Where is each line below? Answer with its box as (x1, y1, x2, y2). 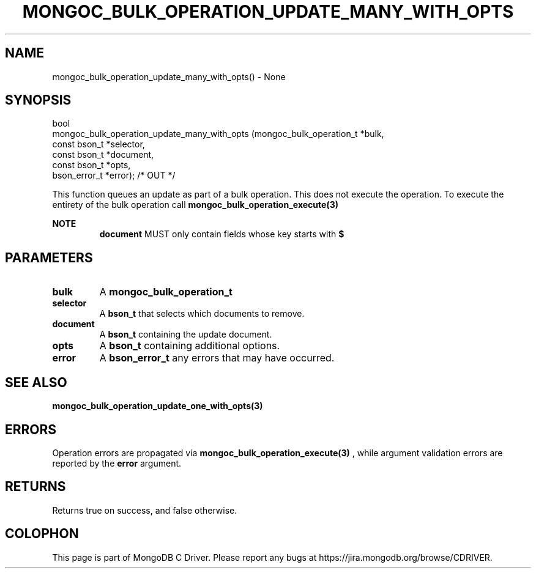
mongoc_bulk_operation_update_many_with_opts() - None (52, 71, 286, 82)
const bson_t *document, (52, 149, 154, 160)
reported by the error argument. (52, 457, 182, 468)
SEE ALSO (5, 374, 67, 390)
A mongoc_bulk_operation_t (99, 286, 233, 298)
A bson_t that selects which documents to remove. (99, 308, 305, 319)
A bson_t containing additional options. (99, 339, 280, 352)
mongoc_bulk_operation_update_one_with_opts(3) (52, 401, 263, 412)
